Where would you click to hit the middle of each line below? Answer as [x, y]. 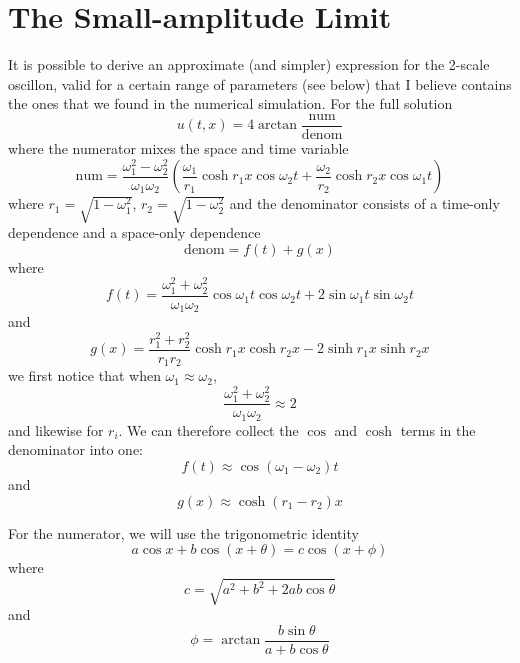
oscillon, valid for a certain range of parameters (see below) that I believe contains [260, 83]
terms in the [438, 429]
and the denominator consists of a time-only [364, 203]
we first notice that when [84, 375]
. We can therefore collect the [208, 429]
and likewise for [56, 429]
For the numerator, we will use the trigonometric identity [183, 532]
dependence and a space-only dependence [134, 232]
